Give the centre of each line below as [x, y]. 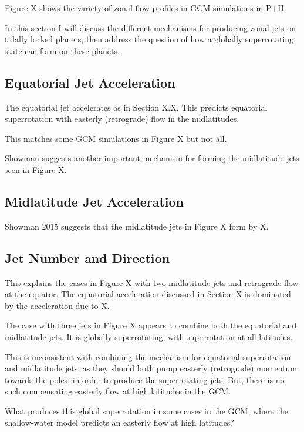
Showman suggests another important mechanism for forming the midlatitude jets [152, 158]
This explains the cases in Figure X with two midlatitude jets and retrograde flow [152, 282]
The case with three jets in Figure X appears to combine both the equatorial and [151, 325]
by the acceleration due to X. [57, 305]
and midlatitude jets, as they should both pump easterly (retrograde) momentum [151, 368]
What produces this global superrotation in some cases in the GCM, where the [146, 411]
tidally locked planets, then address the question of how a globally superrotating [149, 39]
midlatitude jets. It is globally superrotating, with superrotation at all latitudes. [149, 336]
